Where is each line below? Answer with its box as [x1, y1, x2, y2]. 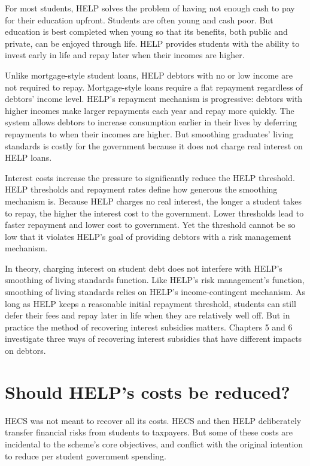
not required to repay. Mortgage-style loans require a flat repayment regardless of [5, 80, 303, 93]
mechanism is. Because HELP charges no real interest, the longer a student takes [5, 194, 302, 207]
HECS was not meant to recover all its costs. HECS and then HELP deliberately [5, 414, 302, 426]
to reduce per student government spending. [5, 449, 166, 462]
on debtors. [5, 344, 46, 357]
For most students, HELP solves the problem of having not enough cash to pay [5, 2, 295, 14]
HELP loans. [5, 151, 52, 164]
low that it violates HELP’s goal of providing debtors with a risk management [5, 230, 291, 242]
